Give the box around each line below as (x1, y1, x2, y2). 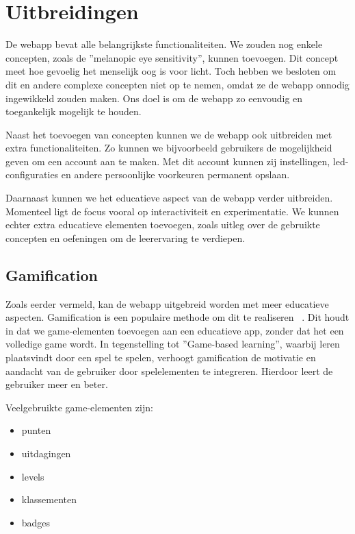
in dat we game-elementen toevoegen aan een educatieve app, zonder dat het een (5, 323, 344, 337)
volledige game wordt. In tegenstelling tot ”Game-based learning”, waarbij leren (5, 337, 340, 351)
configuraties (5, 167, 59, 182)
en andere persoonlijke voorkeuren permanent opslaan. (61, 167, 290, 182)
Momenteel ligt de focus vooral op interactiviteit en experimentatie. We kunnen (5, 204, 339, 218)
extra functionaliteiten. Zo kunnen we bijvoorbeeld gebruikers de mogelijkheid (5, 141, 332, 155)
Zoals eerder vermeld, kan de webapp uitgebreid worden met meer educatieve (5, 296, 329, 311)
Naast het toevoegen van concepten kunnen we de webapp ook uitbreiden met (5, 127, 332, 141)
